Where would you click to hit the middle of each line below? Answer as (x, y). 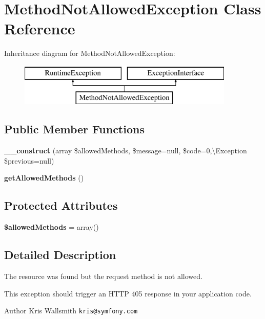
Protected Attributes (61, 205)
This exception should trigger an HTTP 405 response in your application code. (128, 293)
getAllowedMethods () (44, 178)
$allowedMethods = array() (52, 227)
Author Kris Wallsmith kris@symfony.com (71, 311)
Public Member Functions (74, 129)
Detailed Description (60, 255)
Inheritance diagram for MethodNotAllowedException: (90, 53)
